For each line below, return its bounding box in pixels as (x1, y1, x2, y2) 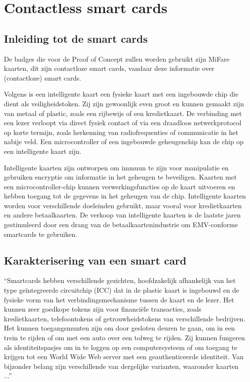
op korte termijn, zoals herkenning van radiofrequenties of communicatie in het (4, 127, 238, 137)
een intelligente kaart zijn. (4, 146, 82, 156)
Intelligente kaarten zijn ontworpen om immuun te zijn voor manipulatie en (4, 162, 229, 172)
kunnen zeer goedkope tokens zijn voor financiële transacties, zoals (4, 304, 201, 314)
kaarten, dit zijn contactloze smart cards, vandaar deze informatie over (4, 63, 215, 73)
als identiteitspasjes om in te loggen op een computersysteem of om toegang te (4, 342, 237, 352)
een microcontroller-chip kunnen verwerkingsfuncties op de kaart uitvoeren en (4, 181, 235, 191)
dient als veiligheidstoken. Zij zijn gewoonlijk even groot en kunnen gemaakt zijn (4, 98, 244, 108)
